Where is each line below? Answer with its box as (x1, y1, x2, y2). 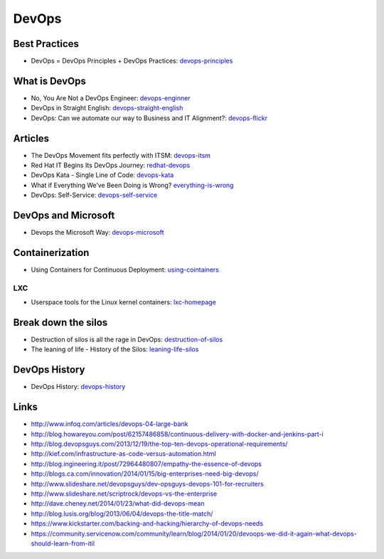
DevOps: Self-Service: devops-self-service (31, 191, 158, 199)
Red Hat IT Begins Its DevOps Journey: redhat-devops (31, 161, 191, 170)
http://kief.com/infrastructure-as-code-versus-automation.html (31, 449, 216, 458)
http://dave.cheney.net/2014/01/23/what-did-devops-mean (31, 499, 205, 508)
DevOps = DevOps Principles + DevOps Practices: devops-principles (31, 57, 233, 65)
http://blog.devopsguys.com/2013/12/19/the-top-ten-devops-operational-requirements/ (31, 440, 288, 448)
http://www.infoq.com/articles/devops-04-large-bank (31, 420, 188, 428)
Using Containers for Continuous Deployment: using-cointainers (31, 265, 220, 274)
